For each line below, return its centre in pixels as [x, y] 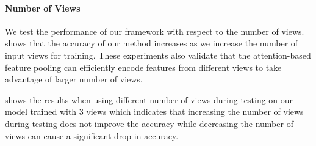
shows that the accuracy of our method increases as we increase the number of [152, 43]
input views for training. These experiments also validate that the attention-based [158, 55]
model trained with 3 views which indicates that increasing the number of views [154, 111]
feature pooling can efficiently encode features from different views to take [143, 67]
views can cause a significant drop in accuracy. [92, 135]
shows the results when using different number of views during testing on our [149, 99]
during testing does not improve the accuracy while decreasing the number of [149, 123]
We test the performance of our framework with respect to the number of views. [155, 31]
